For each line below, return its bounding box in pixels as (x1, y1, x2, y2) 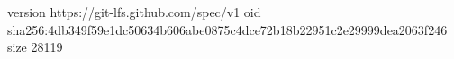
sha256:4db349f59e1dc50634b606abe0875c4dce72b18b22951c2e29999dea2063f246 (7, 20, 448, 38)
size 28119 (7, 38, 63, 56)
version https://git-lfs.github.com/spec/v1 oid (7, 3, 261, 21)
